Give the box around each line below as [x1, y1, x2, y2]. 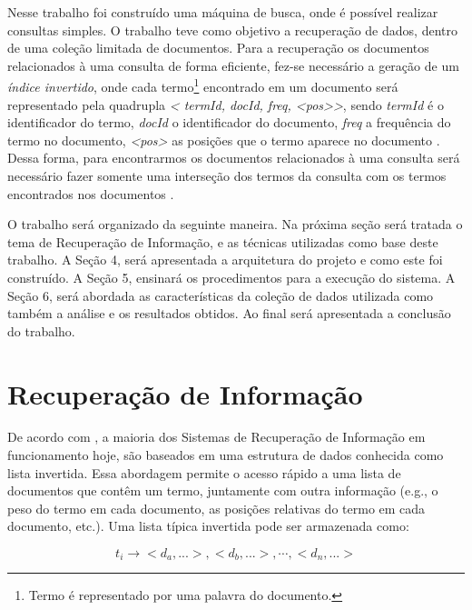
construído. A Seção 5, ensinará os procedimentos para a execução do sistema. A [7, 267, 456, 286]
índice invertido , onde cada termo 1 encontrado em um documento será [7, 75, 398, 96]
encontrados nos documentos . [7, 184, 174, 203]
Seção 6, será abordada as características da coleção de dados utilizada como [7, 285, 434, 305]
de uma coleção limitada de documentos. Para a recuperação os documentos [7, 38, 429, 57]
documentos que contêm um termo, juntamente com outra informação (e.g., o [7, 481, 438, 500]
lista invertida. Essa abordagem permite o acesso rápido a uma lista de [7, 463, 401, 482]
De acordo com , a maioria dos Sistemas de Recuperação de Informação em [7, 427, 426, 446]
